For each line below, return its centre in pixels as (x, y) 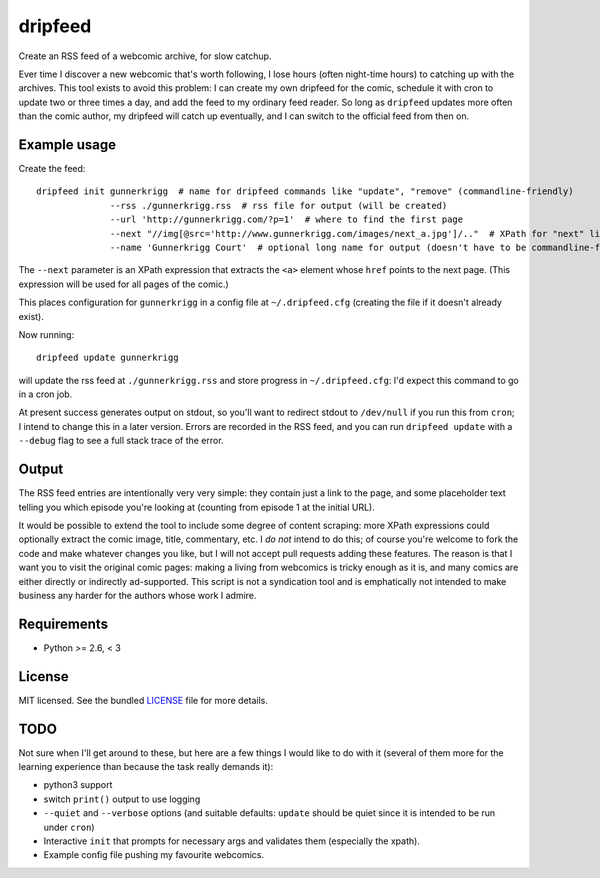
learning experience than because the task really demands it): (146, 767)
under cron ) (69, 827)
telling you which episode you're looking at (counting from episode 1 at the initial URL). (196, 507)
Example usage (67, 144)
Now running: (46, 334)
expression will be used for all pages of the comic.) (123, 284)
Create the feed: (52, 169)
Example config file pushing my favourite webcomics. (154, 855)
